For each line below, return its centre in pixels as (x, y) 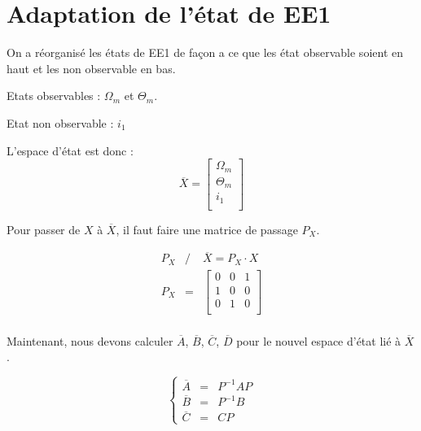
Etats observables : (54, 96)
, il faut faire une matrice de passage (207, 229)
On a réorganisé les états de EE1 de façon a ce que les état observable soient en (205, 52)
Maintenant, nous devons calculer (90, 340)
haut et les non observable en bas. (91, 68)
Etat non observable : (60, 122)
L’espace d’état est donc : (70, 150)
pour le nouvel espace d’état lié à (319, 340)
